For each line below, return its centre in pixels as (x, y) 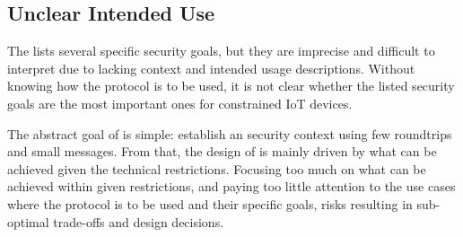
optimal (28, 221)
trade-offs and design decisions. (139, 221)
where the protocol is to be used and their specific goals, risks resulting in (210, 203)
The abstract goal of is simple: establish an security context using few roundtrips (230, 133)
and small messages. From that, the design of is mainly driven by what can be (222, 151)
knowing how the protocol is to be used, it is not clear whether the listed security (231, 86)
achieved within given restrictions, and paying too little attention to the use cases (231, 186)
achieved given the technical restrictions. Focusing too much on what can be (217, 168)
